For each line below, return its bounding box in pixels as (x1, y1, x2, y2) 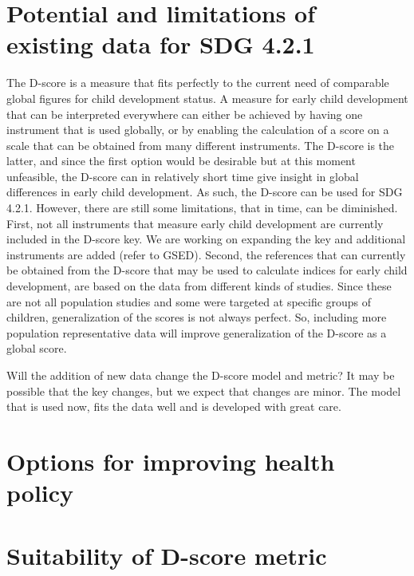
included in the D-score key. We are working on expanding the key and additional (6, 231, 406, 247)
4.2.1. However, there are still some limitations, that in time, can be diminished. (6, 199, 398, 216)
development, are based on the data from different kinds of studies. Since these (6, 278, 392, 294)
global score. (6, 340, 67, 357)
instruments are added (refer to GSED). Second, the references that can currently (6, 246, 406, 262)
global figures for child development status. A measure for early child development (6, 89, 408, 106)
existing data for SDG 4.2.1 (6, 28, 315, 61)
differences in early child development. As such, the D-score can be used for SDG (6, 183, 403, 200)
